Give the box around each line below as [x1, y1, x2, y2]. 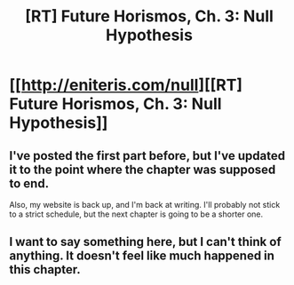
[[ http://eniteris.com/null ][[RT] [9, 75, 242, 95]
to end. [9, 176, 50, 191]
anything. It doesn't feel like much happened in [9, 249, 275, 264]
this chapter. [9, 262, 82, 277]
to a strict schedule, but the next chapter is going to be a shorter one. [9, 209, 264, 219]
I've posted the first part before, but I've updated [9, 148, 286, 163]
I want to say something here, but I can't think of [9, 234, 282, 249]
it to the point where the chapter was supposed [9, 162, 276, 177]
